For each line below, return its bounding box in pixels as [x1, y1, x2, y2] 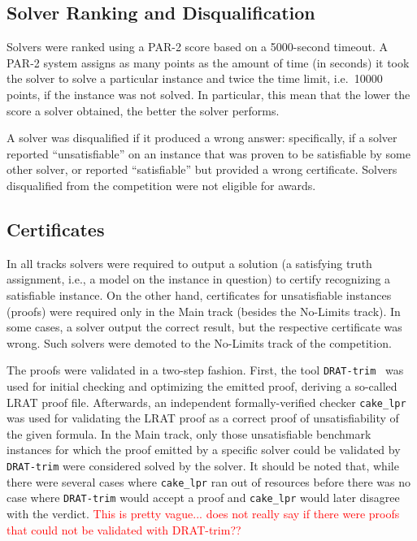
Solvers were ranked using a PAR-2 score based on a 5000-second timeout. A [7, 38, 389, 55]
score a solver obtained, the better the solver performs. [7, 102, 280, 119]
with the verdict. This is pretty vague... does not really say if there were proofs [7, 504, 400, 522]
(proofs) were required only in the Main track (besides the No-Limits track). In [7, 302, 401, 319]
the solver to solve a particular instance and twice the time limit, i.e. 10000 [7, 70, 383, 87]
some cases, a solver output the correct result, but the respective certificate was [7, 318, 402, 335]
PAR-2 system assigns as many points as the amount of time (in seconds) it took [7, 54, 410, 71]
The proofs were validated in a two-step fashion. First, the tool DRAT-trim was [7, 361, 404, 379]
